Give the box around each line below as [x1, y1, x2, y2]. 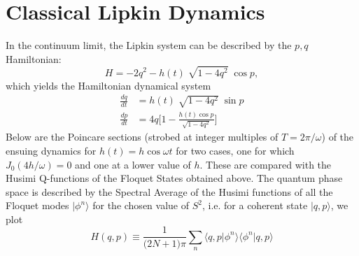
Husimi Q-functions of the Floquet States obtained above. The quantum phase [6, 171, 343, 185]
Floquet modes [6, 198, 69, 213]
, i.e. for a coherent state [202, 198, 308, 213]
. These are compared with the [199, 157, 332, 171]
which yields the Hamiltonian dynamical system [6, 78, 211, 92]
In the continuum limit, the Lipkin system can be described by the [6, 38, 292, 52]
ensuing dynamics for [6, 143, 97, 157]
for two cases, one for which [176, 143, 295, 157]
